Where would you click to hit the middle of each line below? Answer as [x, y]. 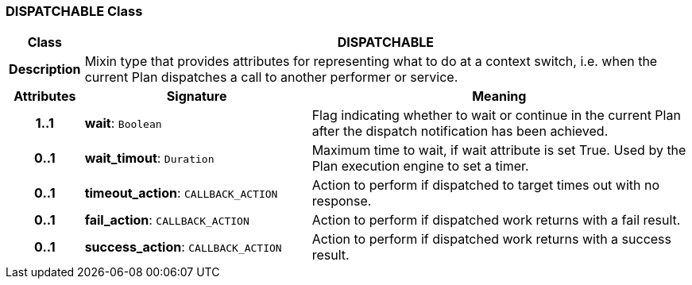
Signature [197, 96]
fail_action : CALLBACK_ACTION [167, 220]
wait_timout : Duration [149, 158]
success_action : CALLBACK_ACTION [183, 247]
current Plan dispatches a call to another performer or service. [271, 77]
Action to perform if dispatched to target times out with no [486, 185]
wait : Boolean [123, 123]
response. [342, 201]
